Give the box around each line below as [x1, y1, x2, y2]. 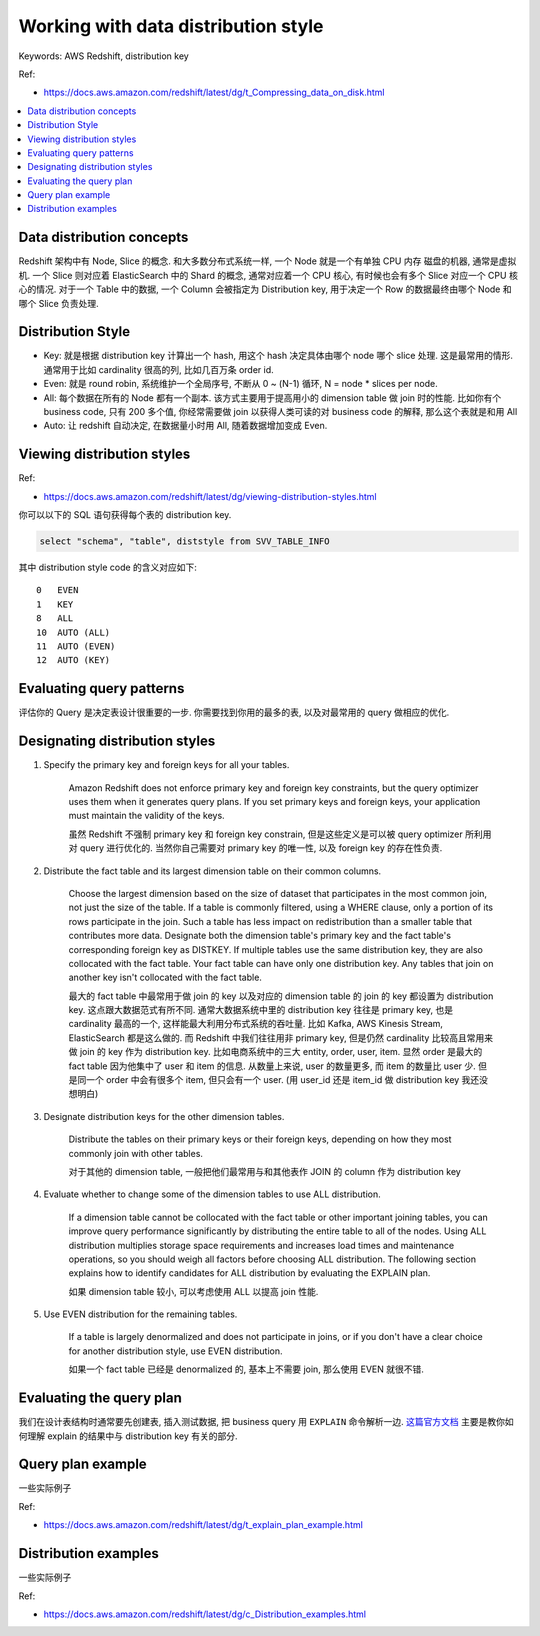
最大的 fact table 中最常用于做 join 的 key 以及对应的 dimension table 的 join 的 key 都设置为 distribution [68, 990, 494, 1002]
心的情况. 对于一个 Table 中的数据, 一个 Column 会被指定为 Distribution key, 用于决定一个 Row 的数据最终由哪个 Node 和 [18, 283, 512, 295]
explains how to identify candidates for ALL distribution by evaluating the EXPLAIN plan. [68, 1267, 431, 1279]
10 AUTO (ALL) [36, 626, 111, 638]
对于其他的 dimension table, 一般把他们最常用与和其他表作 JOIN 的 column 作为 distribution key [68, 1165, 462, 1177]
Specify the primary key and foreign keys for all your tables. [43, 759, 290, 771]
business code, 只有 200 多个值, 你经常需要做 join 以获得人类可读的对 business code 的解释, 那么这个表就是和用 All [43, 406, 518, 417]
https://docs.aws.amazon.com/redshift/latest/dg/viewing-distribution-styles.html [43, 490, 377, 502]
